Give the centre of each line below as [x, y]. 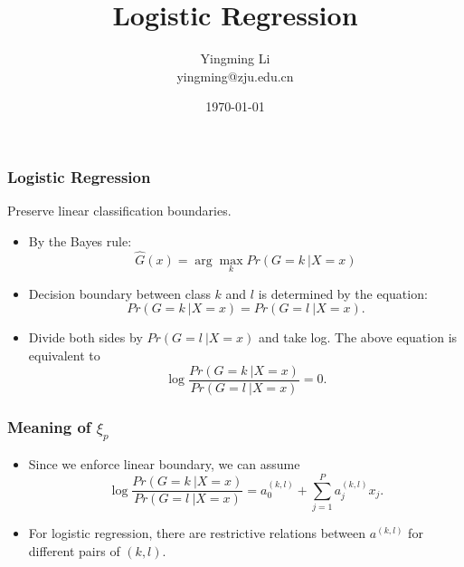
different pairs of [74, 550]
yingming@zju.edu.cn [235, 76]
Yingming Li [235, 58]
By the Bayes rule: [80, 240]
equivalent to [64, 356]
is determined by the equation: [343, 293]
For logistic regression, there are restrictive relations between [197, 532]
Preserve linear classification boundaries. [119, 211]
